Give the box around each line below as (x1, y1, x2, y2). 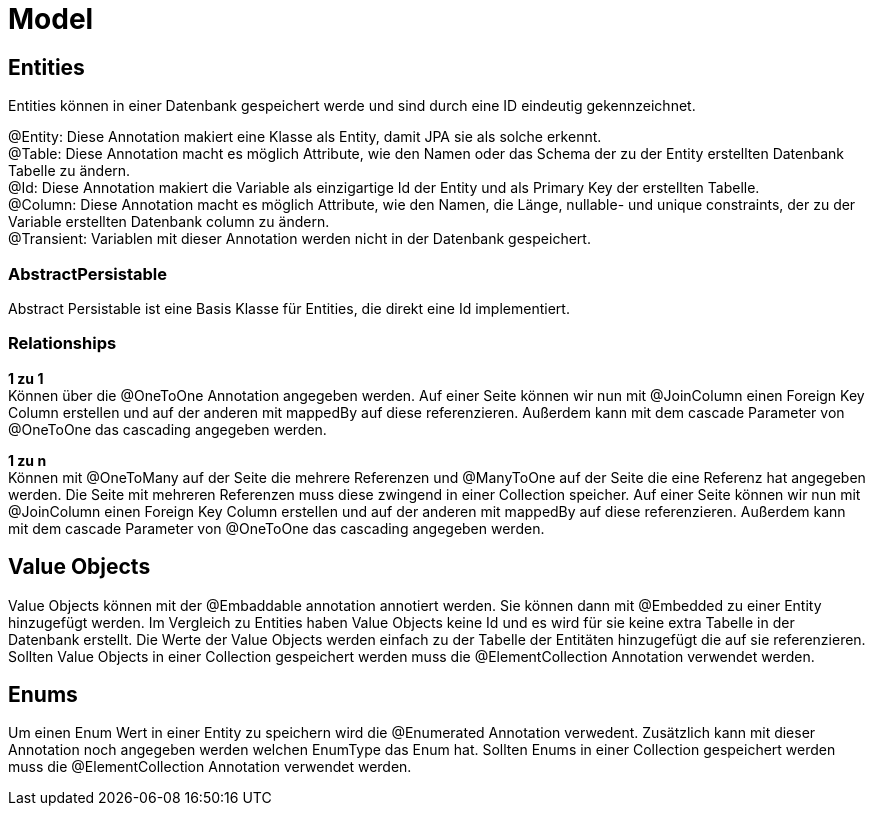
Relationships (8, 333, 117, 354)
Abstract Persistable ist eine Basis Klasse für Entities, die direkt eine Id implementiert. (8, 299, 570, 317)
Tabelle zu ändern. (8, 162, 131, 180)
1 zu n (8, 451, 47, 469)
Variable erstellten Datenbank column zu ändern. (8, 213, 330, 231)
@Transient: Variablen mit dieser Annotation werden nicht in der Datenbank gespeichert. (8, 230, 591, 248)
